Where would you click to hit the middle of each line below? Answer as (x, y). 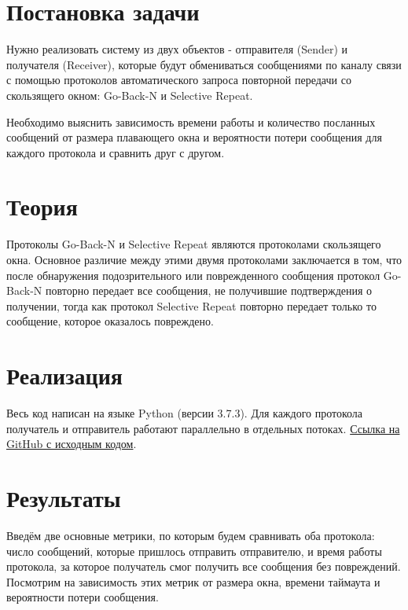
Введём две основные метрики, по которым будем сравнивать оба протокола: (191, 535)
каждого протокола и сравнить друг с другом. (116, 152)
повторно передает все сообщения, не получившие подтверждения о (209, 290)
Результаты (64, 498)
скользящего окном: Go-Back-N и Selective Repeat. (130, 95)
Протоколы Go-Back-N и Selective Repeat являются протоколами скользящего (194, 244)
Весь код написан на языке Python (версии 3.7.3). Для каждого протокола (185, 413)
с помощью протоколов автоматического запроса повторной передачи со (179, 80)
